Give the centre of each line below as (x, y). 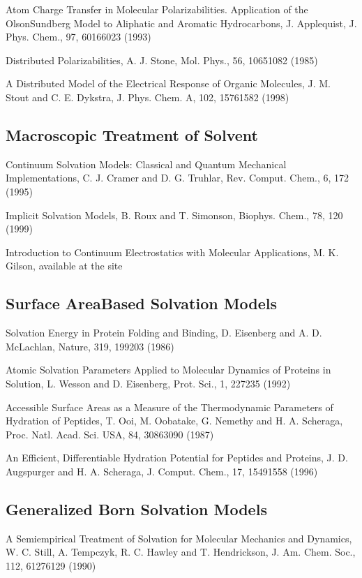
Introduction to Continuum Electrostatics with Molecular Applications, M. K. (172, 252)
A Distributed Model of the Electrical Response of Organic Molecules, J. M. (168, 83)
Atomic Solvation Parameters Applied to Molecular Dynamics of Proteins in (168, 370)
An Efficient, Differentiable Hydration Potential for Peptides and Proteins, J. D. (177, 458)
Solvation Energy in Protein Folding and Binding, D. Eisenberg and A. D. (164, 333)
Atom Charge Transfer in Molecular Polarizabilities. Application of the (157, 9)
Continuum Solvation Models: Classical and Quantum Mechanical (146, 164)
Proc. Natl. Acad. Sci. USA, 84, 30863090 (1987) (110, 434)
